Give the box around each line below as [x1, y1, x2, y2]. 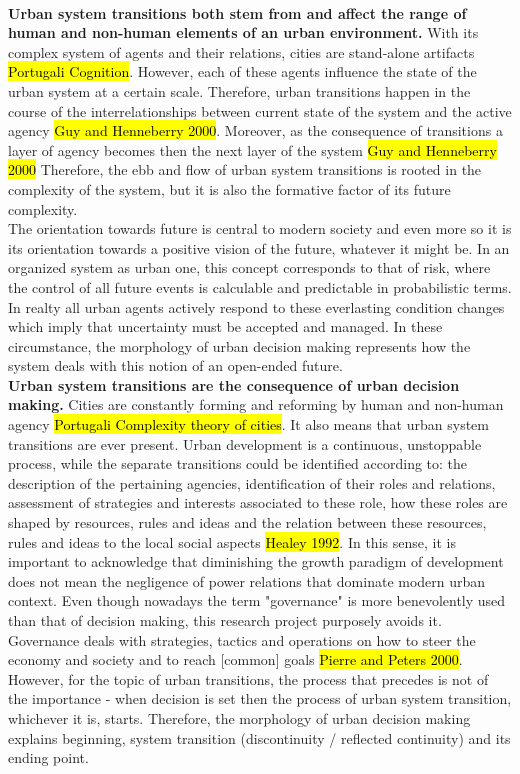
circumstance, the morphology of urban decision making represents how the [8, 335, 471, 356]
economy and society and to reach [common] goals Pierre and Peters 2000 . [8, 649, 463, 670]
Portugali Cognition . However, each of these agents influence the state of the [8, 61, 477, 82]
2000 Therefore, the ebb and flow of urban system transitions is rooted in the [8, 159, 482, 180]
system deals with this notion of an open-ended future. [8, 355, 343, 376]
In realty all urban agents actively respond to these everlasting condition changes [8, 296, 505, 317]
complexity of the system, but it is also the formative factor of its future [8, 178, 451, 199]
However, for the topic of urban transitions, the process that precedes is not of [8, 668, 489, 689]
